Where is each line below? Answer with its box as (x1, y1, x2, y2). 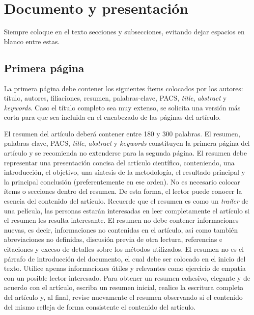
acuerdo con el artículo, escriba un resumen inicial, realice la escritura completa (4, 282, 244, 292)
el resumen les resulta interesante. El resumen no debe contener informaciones (4, 215, 239, 225)
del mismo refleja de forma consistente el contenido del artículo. (4, 301, 196, 312)
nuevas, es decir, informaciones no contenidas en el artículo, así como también (4, 224, 238, 235)
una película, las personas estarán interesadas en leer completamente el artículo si (4, 205, 250, 215)
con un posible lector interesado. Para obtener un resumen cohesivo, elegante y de (4, 272, 251, 283)
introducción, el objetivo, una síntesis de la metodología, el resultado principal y (4, 167, 245, 177)
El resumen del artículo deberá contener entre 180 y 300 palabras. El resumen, (4, 128, 240, 138)
